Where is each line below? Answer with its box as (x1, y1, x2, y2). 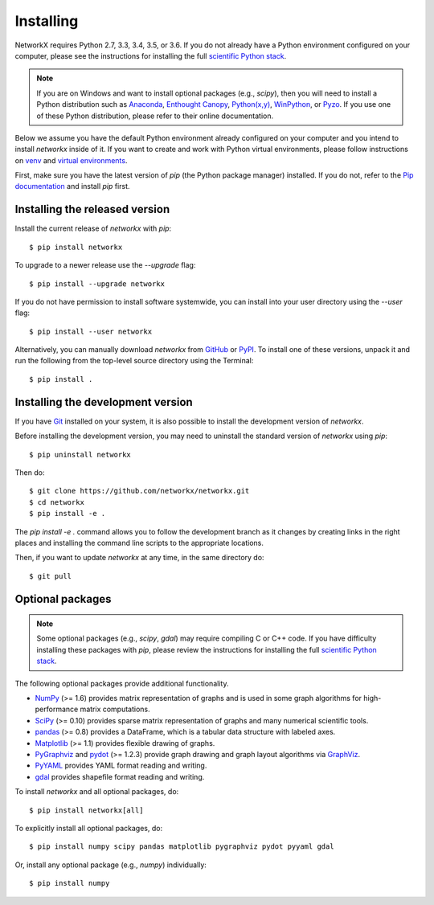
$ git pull (29, 571, 72, 580)
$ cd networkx (29, 498, 84, 506)
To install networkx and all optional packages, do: (14, 787, 179, 796)
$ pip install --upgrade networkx (29, 279, 165, 289)
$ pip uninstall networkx (29, 450, 132, 459)
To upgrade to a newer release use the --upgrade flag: (14, 260, 196, 270)
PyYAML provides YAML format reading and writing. (35, 760, 207, 771)
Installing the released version (14, 203, 170, 216)
